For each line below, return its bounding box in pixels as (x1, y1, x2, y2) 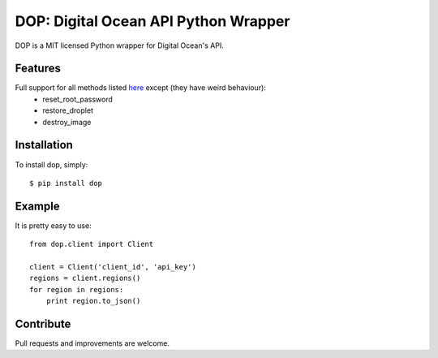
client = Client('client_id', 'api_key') (29, 262, 196, 271)
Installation (15, 138, 73, 152)
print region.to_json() (45, 296, 141, 306)
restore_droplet (42, 106, 93, 115)
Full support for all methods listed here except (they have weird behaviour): (15, 83, 267, 93)
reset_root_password (42, 94, 114, 104)
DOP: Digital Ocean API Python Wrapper (15, 12, 290, 30)
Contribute (15, 317, 71, 330)
